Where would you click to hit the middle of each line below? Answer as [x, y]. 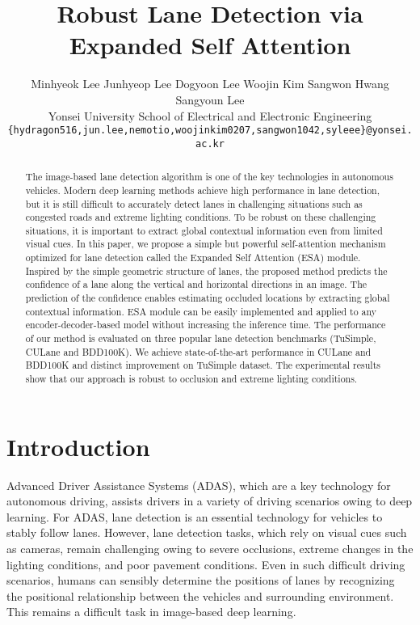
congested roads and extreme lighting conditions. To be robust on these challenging [201, 217]
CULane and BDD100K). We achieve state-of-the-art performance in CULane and [198, 351]
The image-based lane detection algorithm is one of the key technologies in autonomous [209, 177]
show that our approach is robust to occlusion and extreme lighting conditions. [191, 379]
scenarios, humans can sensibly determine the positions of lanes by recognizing [201, 580]
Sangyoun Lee [210, 99]
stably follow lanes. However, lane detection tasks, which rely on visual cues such [207, 532]
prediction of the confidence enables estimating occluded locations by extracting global [208, 298]
